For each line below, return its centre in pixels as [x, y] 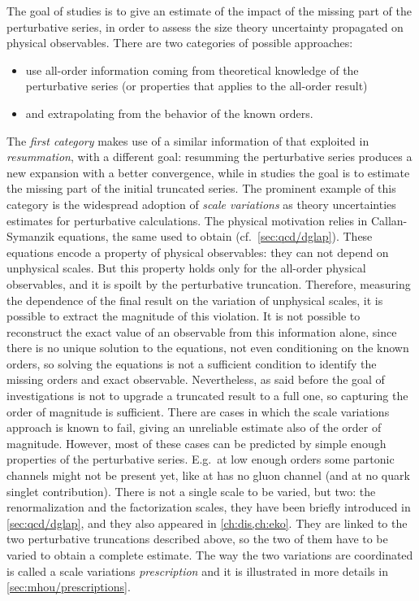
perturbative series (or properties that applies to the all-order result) [197, 86]
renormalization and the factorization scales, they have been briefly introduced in [209, 507]
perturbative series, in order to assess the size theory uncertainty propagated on [205, 26]
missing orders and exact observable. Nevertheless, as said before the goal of [196, 379]
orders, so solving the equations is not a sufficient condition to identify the [192, 363]
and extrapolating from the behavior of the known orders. [169, 113]
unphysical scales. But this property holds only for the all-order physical [186, 268]
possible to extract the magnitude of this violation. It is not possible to [184, 316]
